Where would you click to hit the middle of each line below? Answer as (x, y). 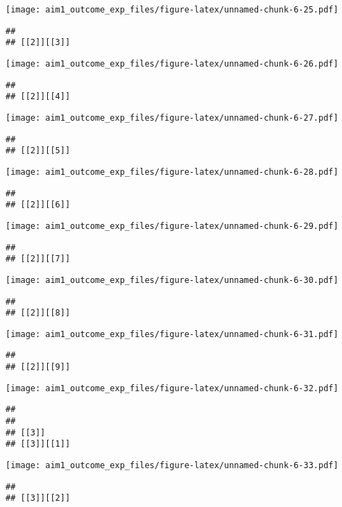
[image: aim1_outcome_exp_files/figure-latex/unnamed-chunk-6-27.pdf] (172, 118)
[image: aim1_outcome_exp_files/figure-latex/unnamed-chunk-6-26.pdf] (172, 63)
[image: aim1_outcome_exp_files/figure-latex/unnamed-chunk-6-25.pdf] (172, 10)
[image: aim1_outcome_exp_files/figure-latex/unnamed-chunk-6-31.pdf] (172, 334)
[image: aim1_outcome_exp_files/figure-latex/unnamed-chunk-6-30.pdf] (172, 280)
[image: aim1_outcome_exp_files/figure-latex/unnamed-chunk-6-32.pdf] (172, 388)
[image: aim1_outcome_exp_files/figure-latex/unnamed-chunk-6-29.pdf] (172, 226)
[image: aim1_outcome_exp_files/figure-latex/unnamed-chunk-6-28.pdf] (172, 172)
